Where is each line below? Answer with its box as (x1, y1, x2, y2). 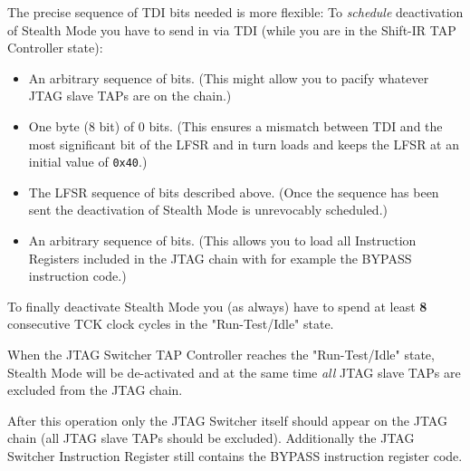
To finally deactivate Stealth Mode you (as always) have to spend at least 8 (7, 296, 427, 315)
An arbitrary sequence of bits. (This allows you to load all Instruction (28, 231, 417, 249)
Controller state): (7, 38, 103, 57)
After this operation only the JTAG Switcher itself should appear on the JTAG (7, 410, 447, 429)
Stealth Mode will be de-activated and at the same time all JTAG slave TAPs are (7, 362, 461, 381)
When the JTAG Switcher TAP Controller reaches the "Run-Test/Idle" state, (7, 344, 435, 363)
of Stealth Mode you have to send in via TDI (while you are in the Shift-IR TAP (7, 20, 456, 39)
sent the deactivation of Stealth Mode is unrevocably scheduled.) (28, 200, 388, 219)
